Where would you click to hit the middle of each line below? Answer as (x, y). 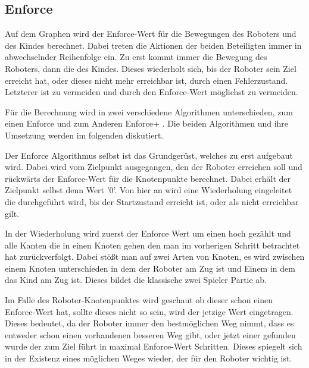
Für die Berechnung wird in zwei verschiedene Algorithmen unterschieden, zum (149, 111)
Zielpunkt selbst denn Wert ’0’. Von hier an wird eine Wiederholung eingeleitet (149, 190)
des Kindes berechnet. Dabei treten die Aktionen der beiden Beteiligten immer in (153, 45)
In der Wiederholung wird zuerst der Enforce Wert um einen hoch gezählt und (148, 233)
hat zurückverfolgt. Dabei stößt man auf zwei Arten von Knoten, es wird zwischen (155, 257)
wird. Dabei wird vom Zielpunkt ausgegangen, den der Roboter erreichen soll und (154, 167)
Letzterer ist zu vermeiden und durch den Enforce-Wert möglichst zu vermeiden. (152, 92)
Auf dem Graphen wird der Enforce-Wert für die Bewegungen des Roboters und (151, 34)
